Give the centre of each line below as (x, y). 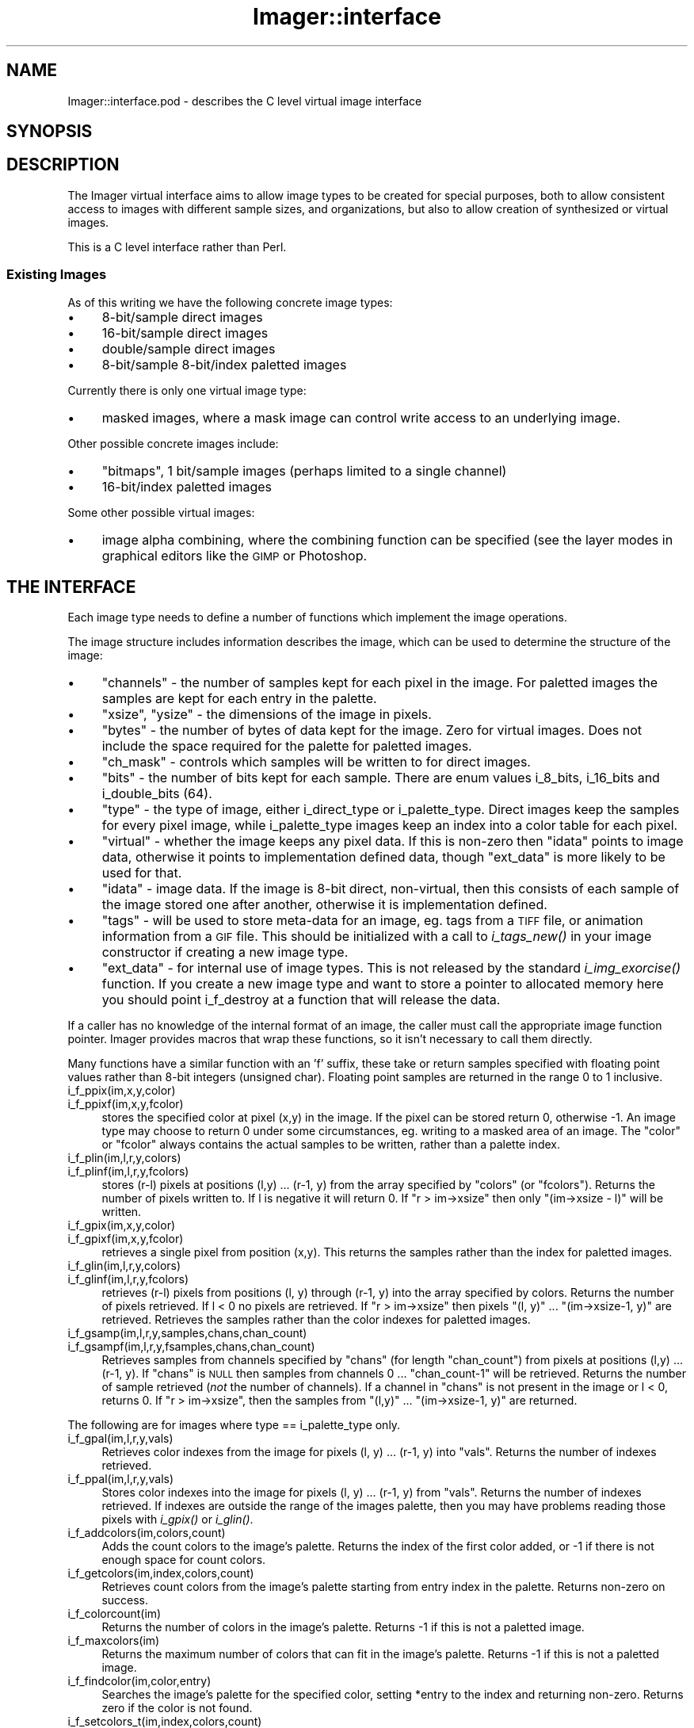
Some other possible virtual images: (161, 512)
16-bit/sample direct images (185, 333)
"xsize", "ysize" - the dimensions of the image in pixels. (267, 715)
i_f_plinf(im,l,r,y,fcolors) (128, 1172)
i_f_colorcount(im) (114, 1614)
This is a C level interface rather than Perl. (177, 247)
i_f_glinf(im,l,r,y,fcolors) (128, 1279)
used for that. (142, 873)
